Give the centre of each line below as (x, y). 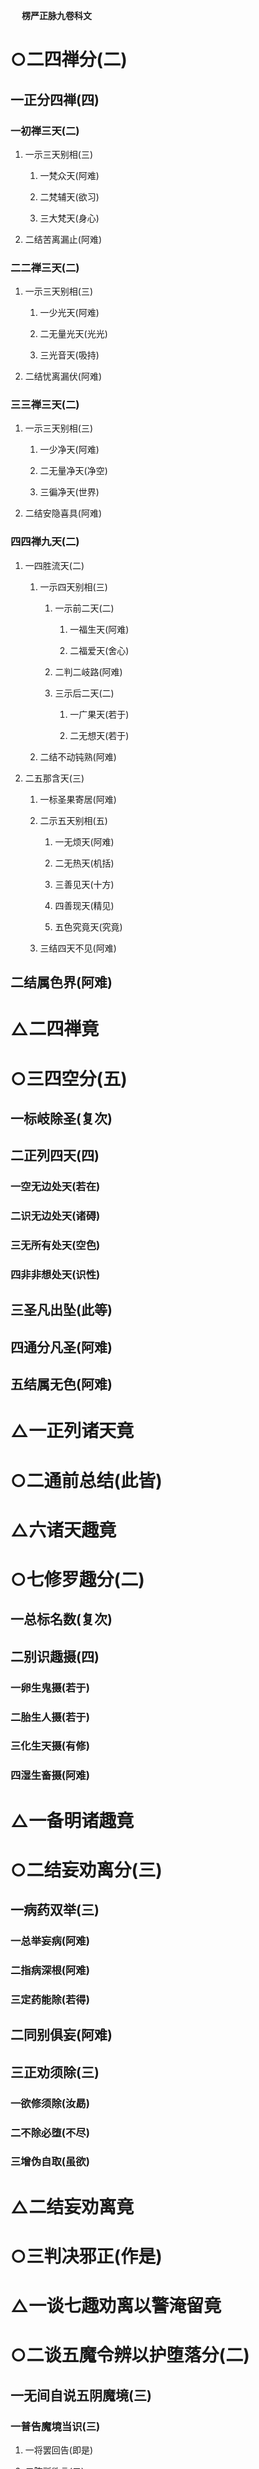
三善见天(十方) (84, 884)
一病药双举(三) (55, 1910)
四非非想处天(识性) (55, 1274)
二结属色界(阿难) (61, 982)
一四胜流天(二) (54, 565)
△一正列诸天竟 (72, 1431)
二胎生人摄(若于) (50, 1717)
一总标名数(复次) (61, 1619)
